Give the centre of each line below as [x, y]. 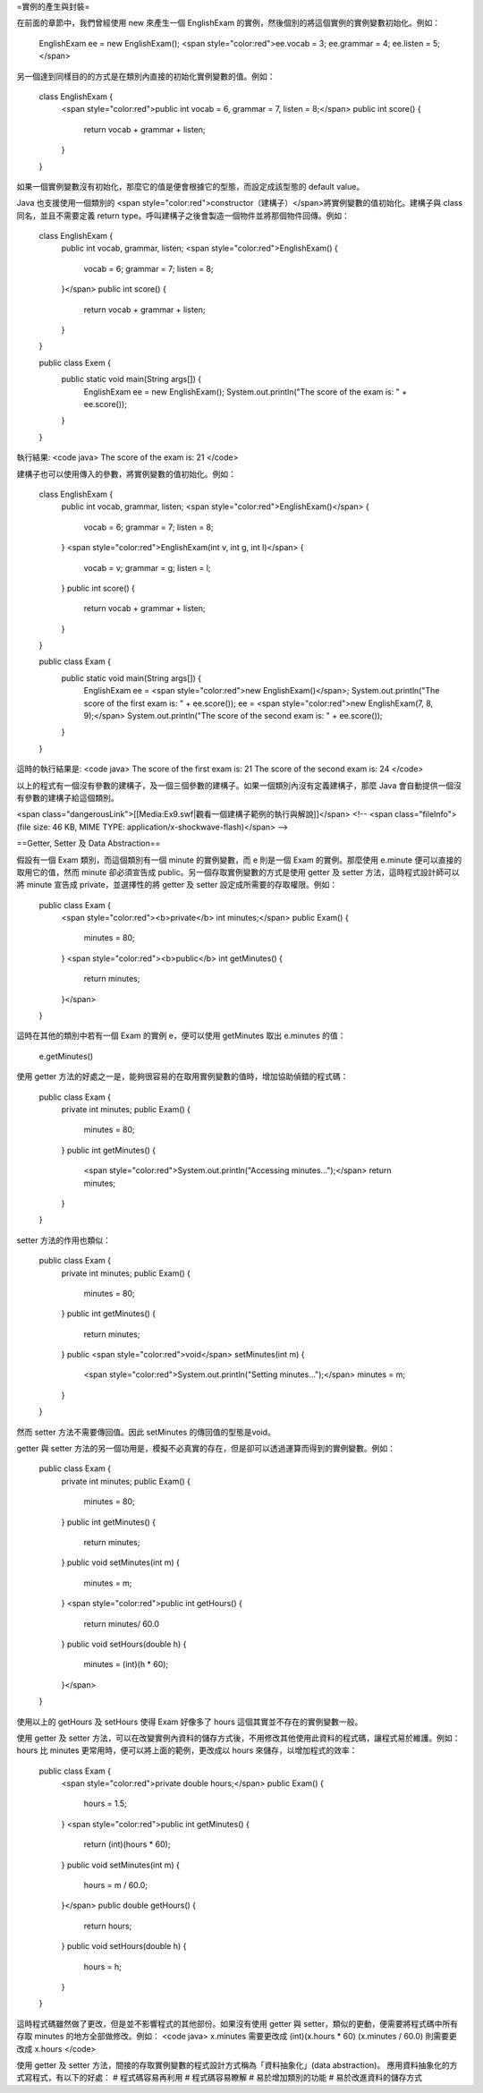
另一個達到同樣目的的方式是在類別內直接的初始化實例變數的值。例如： [146, 76]
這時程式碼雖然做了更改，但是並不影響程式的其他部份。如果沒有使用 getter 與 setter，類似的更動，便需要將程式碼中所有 [237, 2023]
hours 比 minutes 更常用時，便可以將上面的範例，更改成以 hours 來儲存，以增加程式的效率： [187, 1750]
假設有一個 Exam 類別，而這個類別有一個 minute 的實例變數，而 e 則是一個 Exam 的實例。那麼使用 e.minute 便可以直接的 [239, 860]
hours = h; [103, 1966]
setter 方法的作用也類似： [64, 1240]
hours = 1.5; [105, 1804]
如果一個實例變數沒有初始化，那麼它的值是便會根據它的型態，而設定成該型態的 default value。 [191, 186]
